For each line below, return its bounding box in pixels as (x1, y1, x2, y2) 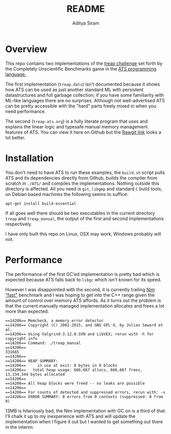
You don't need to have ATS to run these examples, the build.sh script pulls (5, 169, 165, 176)
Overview (5, 43, 47, 55)
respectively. (5, 221, 32, 227)
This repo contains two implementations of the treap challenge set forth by (5, 60, 163, 67)
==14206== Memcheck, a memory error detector (5, 318, 104, 323)
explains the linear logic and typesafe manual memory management (5, 123, 148, 129)
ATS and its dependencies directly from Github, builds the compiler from (5, 175, 157, 181)
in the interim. (5, 424, 34, 430)
